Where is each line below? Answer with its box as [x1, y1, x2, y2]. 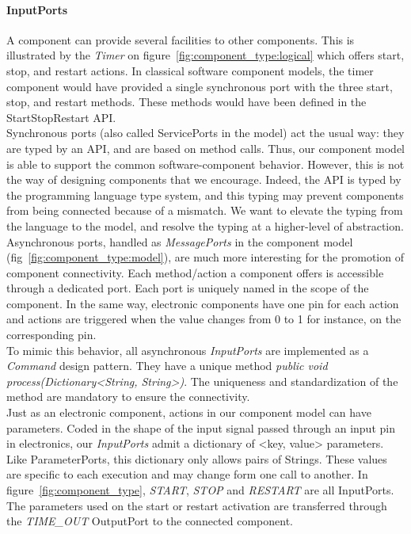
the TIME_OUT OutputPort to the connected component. [6, 513, 294, 529]
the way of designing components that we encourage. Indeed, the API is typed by [6, 171, 401, 188]
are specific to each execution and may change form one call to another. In [6, 466, 368, 483]
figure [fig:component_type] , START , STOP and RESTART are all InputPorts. [6, 482, 394, 498]
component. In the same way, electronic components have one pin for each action [6, 295, 399, 311]
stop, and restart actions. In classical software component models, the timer [6, 62, 374, 78]
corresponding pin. [6, 326, 97, 343]
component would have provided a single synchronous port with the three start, [6, 78, 393, 94]
